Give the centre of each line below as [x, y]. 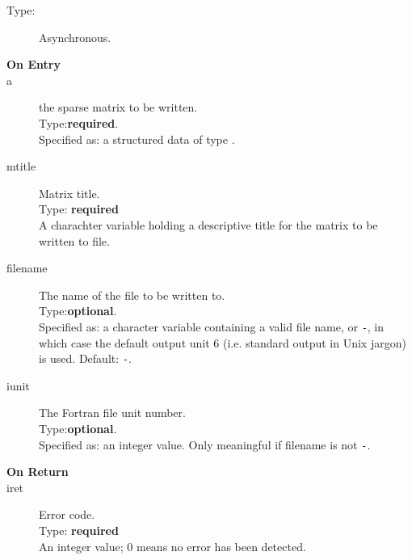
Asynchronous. [75, 37]
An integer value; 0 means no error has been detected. [172, 546]
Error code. [67, 514]
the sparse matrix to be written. [118, 107]
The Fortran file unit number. [112, 413]
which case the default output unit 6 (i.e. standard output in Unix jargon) [223, 342]
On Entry [34, 64]
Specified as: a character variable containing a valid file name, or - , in [212, 326]
